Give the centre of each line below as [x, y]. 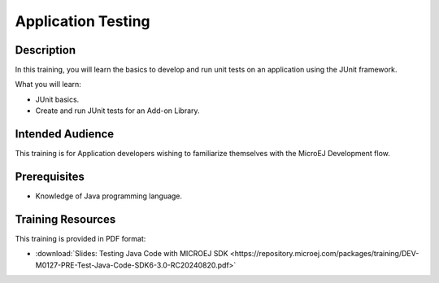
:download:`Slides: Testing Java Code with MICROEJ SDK [132, 254]
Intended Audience [65, 134]
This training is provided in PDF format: [80, 238]
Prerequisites [50, 176]
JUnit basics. [57, 99]
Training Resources [65, 219]
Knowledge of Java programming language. [109, 196]
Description [46, 50]
